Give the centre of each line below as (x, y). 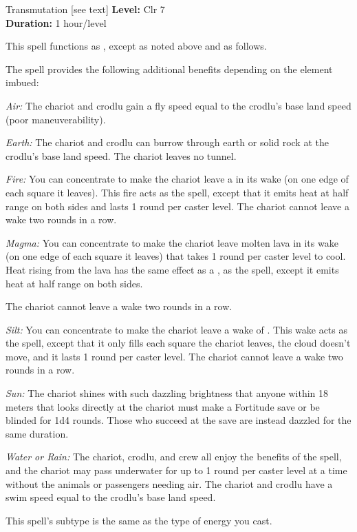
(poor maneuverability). (56, 119)
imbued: (22, 82)
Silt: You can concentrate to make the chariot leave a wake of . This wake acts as (177, 329)
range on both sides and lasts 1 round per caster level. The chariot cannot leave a (177, 206)
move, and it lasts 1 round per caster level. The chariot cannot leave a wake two (174, 356)
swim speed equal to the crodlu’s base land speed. (111, 497)
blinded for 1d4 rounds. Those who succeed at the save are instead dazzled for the (178, 420)
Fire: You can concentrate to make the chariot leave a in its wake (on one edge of (177, 179)
